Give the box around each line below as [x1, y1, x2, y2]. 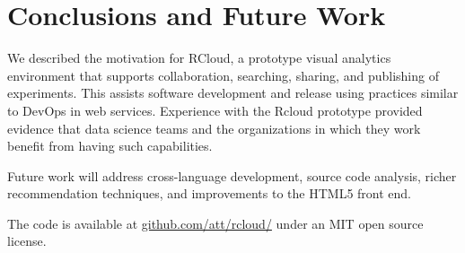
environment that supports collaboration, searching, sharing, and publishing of [7, 65, 439, 84]
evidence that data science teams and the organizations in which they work [7, 118, 421, 137]
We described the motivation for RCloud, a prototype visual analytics [7, 48, 391, 67]
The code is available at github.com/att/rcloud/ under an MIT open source [7, 214, 424, 232]
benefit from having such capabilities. [7, 136, 213, 155]
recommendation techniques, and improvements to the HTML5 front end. [7, 184, 412, 203]
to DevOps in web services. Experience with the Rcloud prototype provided [7, 100, 423, 119]
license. [7, 231, 47, 250]
